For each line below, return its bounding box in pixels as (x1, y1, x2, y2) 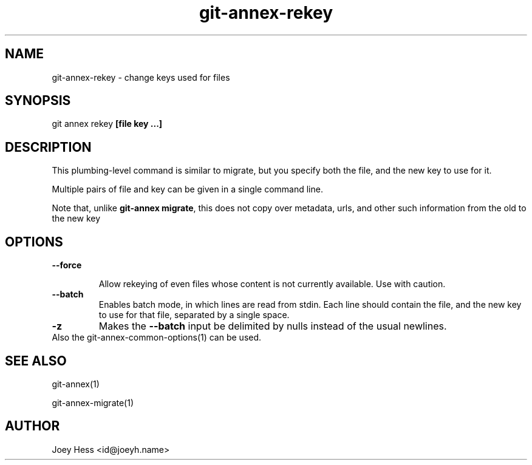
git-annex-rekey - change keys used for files (52, 72, 230, 83)
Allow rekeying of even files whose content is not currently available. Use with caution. (98, 279, 446, 290)
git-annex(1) (52, 378, 100, 389)
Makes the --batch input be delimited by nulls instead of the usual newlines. (98, 320, 447, 333)
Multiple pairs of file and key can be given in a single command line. (52, 184, 323, 195)
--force (52, 260, 82, 271)
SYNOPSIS (5, 93, 71, 109)
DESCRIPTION (5, 139, 92, 155)
